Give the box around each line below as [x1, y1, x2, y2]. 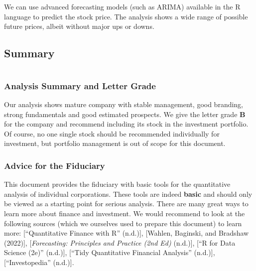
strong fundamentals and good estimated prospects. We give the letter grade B [4, 109, 246, 119]
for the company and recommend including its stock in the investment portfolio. [4, 119, 249, 129]
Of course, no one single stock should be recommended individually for [4, 128, 220, 138]
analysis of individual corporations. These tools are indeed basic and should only [4, 188, 253, 199]
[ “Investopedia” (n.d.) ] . [4, 257, 74, 267]
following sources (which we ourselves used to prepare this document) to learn [4, 218, 242, 228]
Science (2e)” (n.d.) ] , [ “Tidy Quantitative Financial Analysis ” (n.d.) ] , [4, 247, 215, 258]
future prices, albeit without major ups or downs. [4, 21, 154, 31]
